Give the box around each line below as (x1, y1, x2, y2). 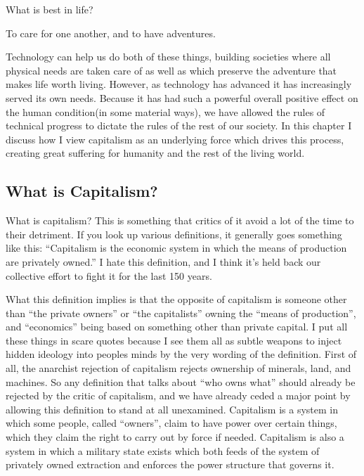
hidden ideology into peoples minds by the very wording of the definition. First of (6, 347, 357, 361)
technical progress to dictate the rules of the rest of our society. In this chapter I (6, 118, 352, 133)
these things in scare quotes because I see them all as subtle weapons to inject (6, 333, 342, 347)
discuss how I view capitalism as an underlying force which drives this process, (6, 131, 344, 146)
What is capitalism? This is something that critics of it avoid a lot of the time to (6, 213, 354, 228)
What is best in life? (6, 2, 93, 16)
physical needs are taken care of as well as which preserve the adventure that (6, 63, 337, 77)
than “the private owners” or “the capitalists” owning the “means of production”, (6, 305, 356, 320)
